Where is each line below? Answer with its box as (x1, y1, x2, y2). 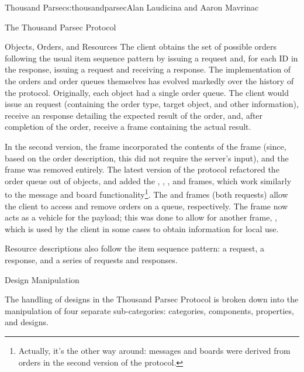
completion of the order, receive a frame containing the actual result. (5, 120, 251, 133)
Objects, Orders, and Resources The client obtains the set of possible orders (5, 40, 277, 53)
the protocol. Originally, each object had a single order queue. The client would (5, 86, 289, 98)
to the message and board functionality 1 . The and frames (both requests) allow (5, 187, 288, 200)
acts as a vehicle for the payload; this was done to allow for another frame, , (5, 211, 277, 223)
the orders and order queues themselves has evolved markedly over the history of (5, 74, 294, 87)
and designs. (5, 316, 49, 328)
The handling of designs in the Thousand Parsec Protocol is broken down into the (5, 293, 299, 305)
